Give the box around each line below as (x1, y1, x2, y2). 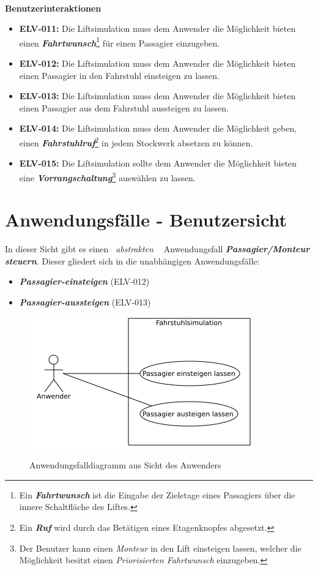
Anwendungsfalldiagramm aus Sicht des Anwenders (29, 459, 221, 471)
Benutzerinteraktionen (5, 1, 102, 14)
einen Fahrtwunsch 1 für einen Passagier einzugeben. (19, 34, 220, 49)
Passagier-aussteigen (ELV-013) (19, 296, 151, 308)
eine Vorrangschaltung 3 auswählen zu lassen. (19, 169, 196, 184)
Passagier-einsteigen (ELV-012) (19, 275, 150, 288)
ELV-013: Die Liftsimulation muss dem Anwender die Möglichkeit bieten (19, 89, 296, 102)
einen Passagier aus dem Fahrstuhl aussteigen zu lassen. (19, 101, 229, 114)
